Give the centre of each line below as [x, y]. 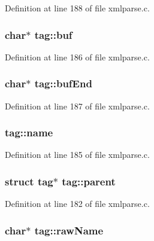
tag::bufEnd [63, 83]
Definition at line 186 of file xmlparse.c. [77, 57]
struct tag [29, 181]
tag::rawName [69, 230]
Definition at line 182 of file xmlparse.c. [77, 204]
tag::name [29, 132]
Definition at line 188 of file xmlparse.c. [77, 8]
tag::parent [89, 181]
